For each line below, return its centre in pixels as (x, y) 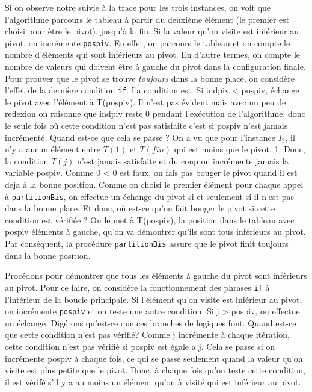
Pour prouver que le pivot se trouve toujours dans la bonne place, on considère (150, 78)
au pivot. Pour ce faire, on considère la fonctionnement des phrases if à (137, 287)
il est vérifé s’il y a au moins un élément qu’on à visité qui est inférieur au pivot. (153, 381)
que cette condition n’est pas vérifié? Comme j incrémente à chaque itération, (147, 334)
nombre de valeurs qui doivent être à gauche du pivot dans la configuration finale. (155, 67)
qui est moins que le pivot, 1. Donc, (240, 149)
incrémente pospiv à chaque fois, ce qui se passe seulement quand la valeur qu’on (154, 358)
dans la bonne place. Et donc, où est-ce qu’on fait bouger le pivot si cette (140, 208)
